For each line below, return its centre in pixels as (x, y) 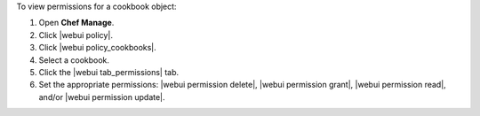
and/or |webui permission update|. (102, 97)
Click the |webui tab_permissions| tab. (109, 72)
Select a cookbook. (74, 60)
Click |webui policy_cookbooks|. (98, 48)
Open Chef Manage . (76, 23)
